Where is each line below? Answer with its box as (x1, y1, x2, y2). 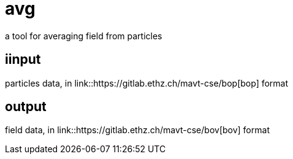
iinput (5, 52, 41, 68)
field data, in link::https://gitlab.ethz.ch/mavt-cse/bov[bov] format (5, 125, 270, 136)
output (5, 99, 47, 115)
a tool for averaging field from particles (5, 30, 162, 41)
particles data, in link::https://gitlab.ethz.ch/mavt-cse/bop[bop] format (5, 77, 289, 88)
